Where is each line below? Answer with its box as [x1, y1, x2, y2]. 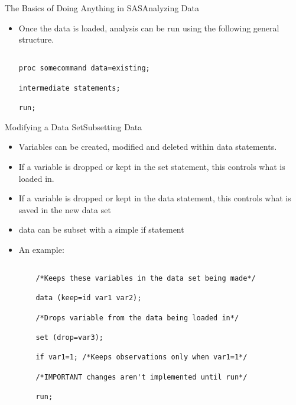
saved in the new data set [18, 203, 111, 216]
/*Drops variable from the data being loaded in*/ [35, 313, 239, 322]
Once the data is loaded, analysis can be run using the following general [18, 21, 279, 34]
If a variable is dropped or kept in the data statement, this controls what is [18, 192, 291, 204]
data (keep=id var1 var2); [35, 294, 142, 303]
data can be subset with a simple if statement [18, 223, 184, 236]
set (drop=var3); [35, 333, 103, 342]
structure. [18, 33, 54, 46]
